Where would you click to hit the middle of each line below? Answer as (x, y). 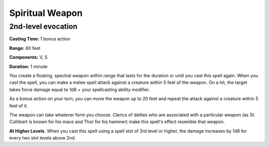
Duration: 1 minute (28, 66)
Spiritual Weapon (46, 13)
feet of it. (19, 106)
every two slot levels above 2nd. (42, 138)
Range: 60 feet (25, 48)
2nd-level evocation (43, 26)
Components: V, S (28, 57)
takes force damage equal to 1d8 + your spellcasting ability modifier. (79, 89)
